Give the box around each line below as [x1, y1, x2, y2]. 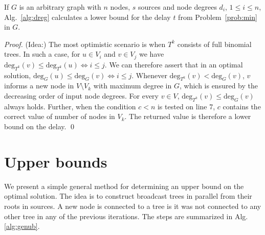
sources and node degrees [138, 2, 217, 12]
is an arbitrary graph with [19, 2, 101, 12]
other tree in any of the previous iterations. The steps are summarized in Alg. [4, 210, 248, 221]
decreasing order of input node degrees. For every [4, 90, 159, 101]
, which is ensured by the [179, 80, 258, 91]
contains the [223, 101, 261, 111]
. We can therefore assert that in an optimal [104, 59, 243, 69]
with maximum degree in [93, 80, 172, 91]
